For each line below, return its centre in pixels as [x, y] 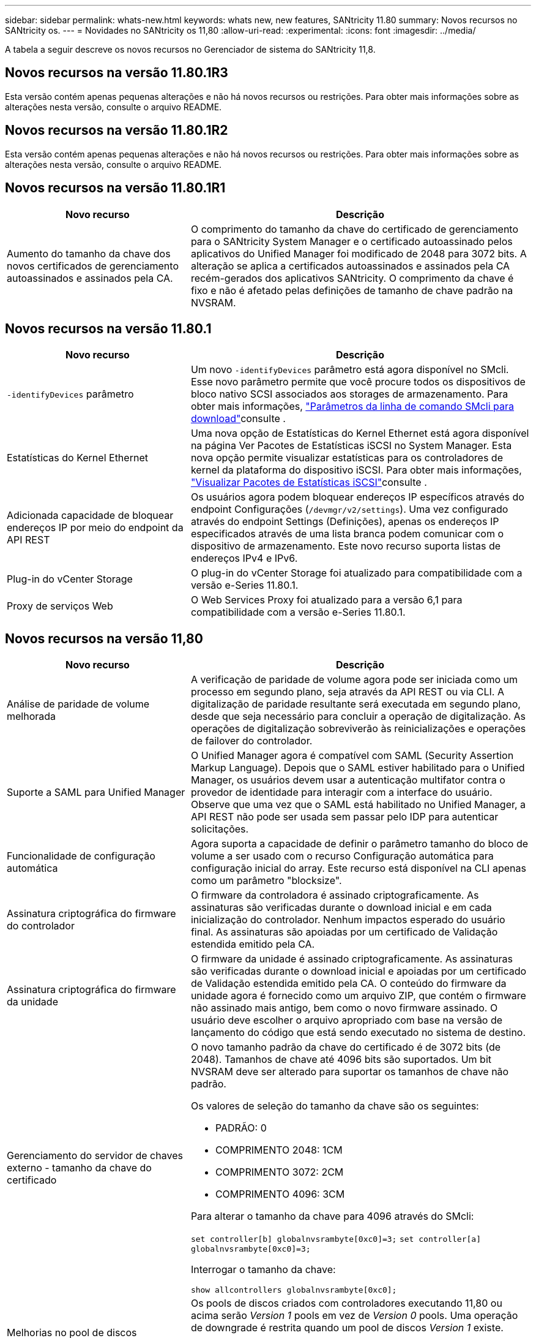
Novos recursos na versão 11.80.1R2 [117, 130]
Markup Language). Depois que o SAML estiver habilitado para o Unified [358, 768]
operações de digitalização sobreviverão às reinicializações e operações [358, 729]
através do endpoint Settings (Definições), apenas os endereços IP [345, 522]
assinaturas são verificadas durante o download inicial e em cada [341, 908]
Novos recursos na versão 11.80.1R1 [115, 188]
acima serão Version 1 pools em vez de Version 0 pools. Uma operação [354, 1316]
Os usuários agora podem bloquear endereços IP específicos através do [357, 497]
